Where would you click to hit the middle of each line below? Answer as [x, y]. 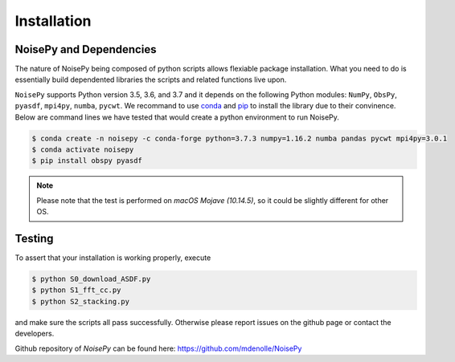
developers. [35, 334]
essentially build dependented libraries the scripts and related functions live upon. [151, 79]
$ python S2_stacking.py [81, 301]
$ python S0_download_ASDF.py [91, 279]
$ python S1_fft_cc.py [76, 290]
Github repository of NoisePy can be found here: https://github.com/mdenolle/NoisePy [158, 348]
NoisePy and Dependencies [86, 49]
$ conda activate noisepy [83, 150]
